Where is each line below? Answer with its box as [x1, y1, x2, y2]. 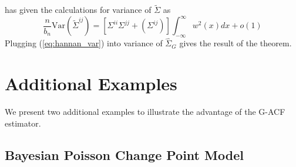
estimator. [5, 117, 41, 129]
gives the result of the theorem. [179, 37, 292, 49]
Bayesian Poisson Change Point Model [5, 145, 244, 163]
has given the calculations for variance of [5, 4, 152, 16]
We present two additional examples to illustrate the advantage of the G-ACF [5, 105, 285, 118]
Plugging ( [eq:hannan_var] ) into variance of [5, 37, 163, 49]
